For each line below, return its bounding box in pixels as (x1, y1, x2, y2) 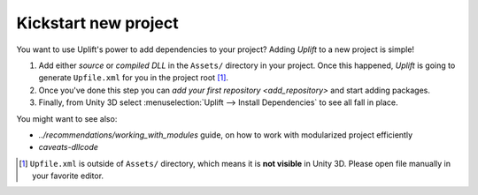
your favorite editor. (32, 170, 104, 181)
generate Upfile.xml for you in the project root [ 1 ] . (38, 72, 229, 83)
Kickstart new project (16, 13, 179, 33)
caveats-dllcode (38, 142, 99, 153)
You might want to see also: (16, 113, 118, 124)
